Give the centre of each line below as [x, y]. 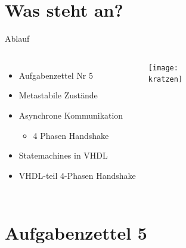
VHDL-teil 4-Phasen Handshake [77, 175]
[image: [163, 68]
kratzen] [165, 80]
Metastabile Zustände [58, 95]
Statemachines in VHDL [63, 155]
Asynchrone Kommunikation [71, 115]
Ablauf [17, 38]
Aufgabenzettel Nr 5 [56, 75]
